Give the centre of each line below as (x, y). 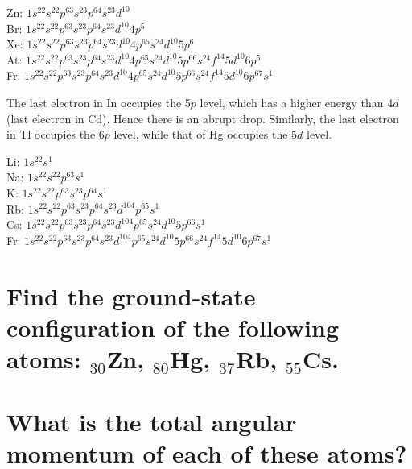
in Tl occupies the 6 (56, 134)
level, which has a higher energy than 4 (297, 102)
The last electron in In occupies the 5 (99, 102)
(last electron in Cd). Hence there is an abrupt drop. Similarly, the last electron (203, 118)
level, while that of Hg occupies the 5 (206, 134)
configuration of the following (173, 327)
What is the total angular (152, 422)
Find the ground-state (131, 295)
